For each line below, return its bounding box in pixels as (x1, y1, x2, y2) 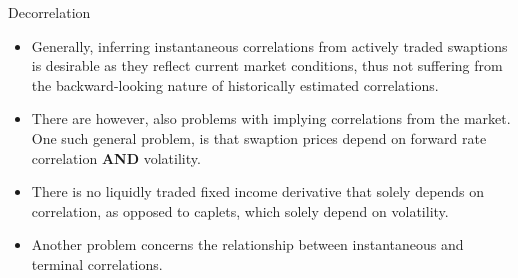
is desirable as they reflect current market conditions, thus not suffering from (31, 55, 503, 76)
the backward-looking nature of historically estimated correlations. (31, 74, 439, 95)
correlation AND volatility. (31, 147, 201, 168)
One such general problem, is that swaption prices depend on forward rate (31, 127, 487, 148)
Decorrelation (8, 2, 91, 22)
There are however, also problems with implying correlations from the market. (31, 108, 511, 129)
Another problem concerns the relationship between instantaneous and (31, 234, 464, 255)
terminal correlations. (31, 253, 163, 274)
